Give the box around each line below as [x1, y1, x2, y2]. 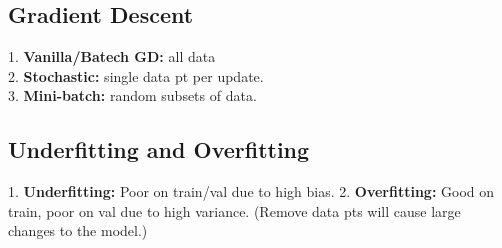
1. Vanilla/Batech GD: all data [8, 46, 216, 67]
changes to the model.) [8, 220, 148, 241]
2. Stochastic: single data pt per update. [8, 65, 264, 86]
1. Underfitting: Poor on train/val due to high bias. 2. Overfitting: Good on [8, 181, 495, 202]
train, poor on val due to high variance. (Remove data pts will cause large [8, 200, 461, 221]
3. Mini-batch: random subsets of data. [8, 85, 257, 106]
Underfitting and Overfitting [8, 134, 310, 165]
